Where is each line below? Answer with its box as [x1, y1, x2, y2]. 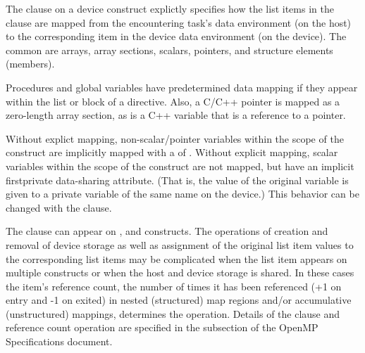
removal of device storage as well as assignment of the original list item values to [6, 237, 354, 252]
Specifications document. [6, 334, 113, 349]
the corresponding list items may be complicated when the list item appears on [6, 251, 347, 266]
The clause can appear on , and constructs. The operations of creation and [6, 224, 328, 238]
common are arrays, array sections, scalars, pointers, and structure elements [6, 42, 333, 57]
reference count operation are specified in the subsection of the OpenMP [6, 320, 318, 335]
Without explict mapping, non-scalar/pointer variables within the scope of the [6, 131, 344, 146]
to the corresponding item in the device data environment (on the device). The [6, 29, 347, 44]
